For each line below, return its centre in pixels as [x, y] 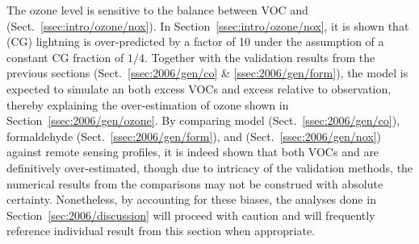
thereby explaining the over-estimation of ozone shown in [148, 104]
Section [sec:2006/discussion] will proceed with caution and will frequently [191, 215]
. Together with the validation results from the [260, 57]
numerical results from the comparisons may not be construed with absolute [195, 183]
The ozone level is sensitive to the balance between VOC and [157, 10]
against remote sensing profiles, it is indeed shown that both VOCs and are [193, 152]
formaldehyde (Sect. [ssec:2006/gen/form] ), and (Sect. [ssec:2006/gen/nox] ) [194, 136]
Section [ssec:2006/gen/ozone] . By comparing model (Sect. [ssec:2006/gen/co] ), [203, 120]
